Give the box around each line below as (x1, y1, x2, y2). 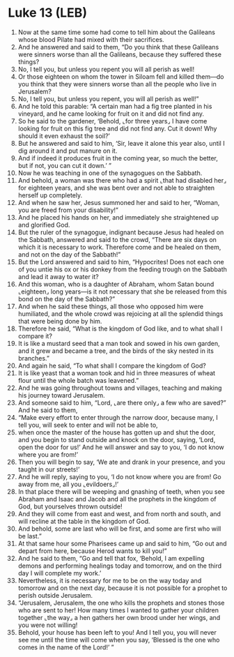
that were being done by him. (17, 317, 102, 325)
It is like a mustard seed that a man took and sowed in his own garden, (17, 339, 220, 347)
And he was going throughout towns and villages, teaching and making (17, 384, 222, 392)
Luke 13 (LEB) (8, 5, 88, 21)
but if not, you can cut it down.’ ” (17, 161, 112, 169)
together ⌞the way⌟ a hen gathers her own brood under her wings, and (17, 613, 221, 621)
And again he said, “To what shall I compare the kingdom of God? (17, 361, 206, 370)
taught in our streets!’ (17, 465, 80, 474)
